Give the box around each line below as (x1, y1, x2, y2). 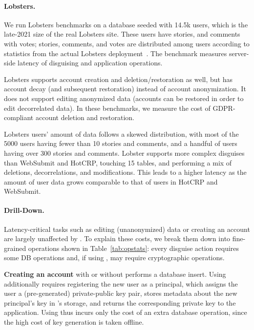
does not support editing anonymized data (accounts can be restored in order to (4, 93, 244, 103)
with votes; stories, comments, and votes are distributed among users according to (4, 38, 250, 48)
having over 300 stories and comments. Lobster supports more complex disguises (4, 147, 245, 158)
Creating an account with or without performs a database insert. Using (4, 269, 226, 279)
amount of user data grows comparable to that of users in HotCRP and (4, 176, 218, 186)
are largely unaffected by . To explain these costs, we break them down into (4, 233, 231, 244)
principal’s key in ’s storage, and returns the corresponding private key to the (4, 297, 236, 308)
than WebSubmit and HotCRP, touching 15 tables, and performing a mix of (4, 157, 232, 167)
